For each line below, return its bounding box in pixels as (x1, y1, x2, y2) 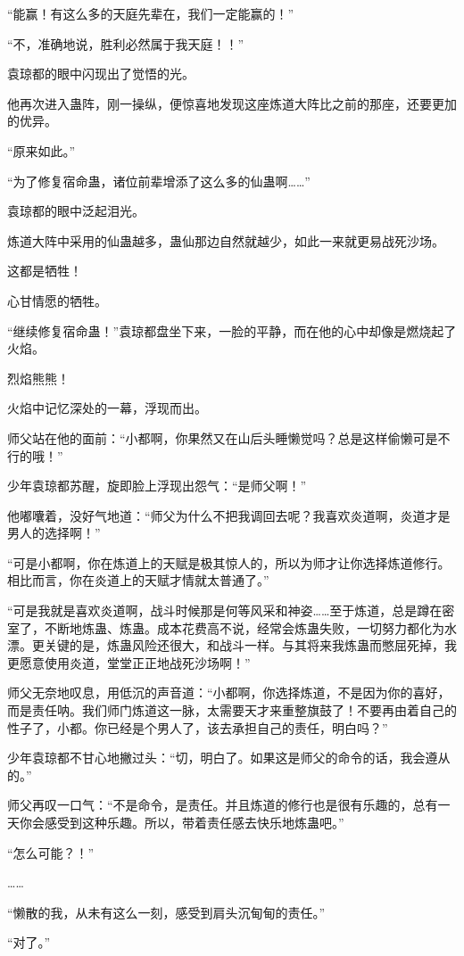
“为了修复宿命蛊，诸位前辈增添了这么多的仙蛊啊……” (7, 171, 311, 190)
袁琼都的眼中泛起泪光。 (7, 202, 145, 220)
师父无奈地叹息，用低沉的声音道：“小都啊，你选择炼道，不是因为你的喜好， (7, 683, 451, 702)
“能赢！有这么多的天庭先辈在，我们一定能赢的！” (7, 4, 294, 22)
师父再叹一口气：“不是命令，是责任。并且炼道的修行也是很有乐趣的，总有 (7, 795, 438, 814)
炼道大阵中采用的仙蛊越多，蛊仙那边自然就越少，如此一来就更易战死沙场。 (7, 231, 444, 250)
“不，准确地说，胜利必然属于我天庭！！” (7, 34, 244, 53)
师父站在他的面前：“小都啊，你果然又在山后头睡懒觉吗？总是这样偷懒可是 (7, 428, 438, 447)
